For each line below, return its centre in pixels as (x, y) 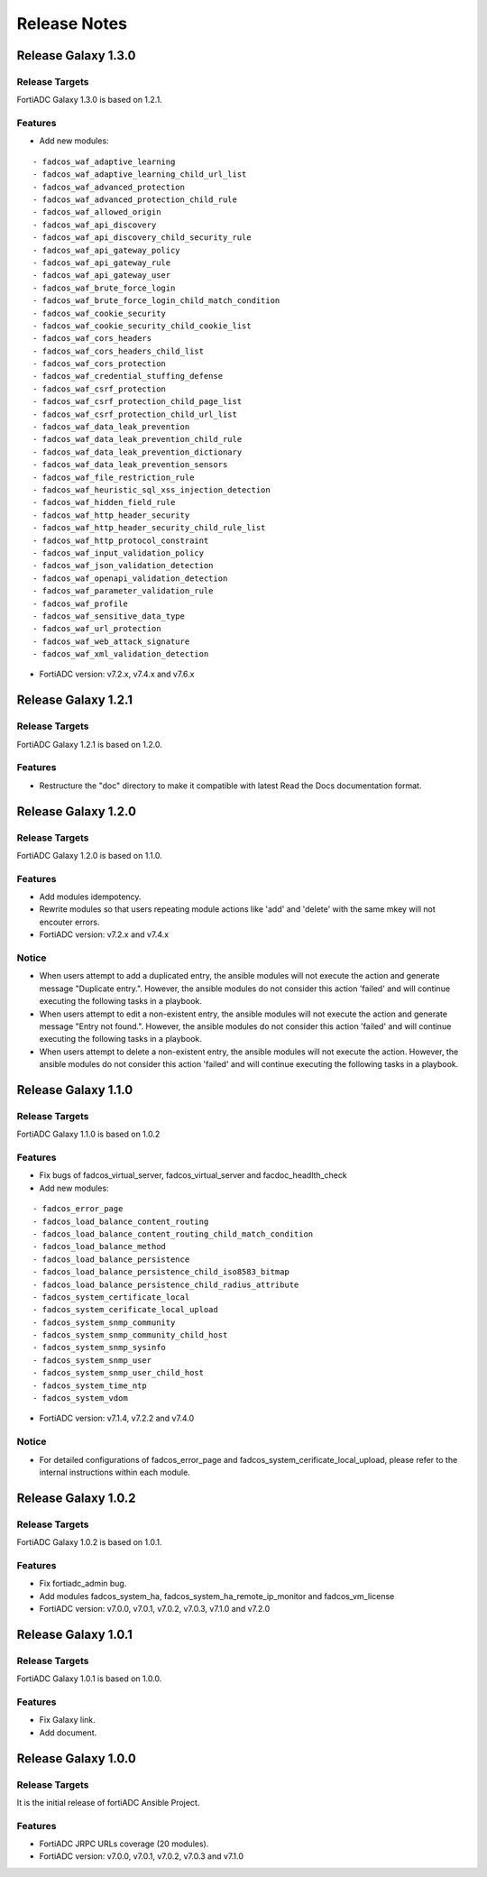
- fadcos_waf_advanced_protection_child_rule (135, 200)
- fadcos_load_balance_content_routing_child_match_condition (173, 1234)
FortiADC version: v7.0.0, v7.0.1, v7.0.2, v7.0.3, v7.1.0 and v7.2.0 (155, 1609)
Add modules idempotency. (90, 897)
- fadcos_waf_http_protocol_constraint (121, 540)
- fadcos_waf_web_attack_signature (111, 641)
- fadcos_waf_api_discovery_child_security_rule (142, 238)
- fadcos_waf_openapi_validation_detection (130, 578)
